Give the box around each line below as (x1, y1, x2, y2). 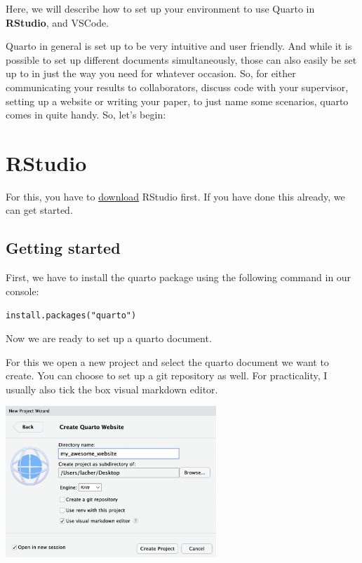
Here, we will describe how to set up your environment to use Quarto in (6, 1, 315, 15)
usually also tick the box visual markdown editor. (6, 381, 218, 396)
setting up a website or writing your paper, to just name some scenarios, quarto (6, 93, 349, 108)
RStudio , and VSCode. (6, 15, 109, 29)
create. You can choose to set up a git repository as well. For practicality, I (6, 368, 328, 383)
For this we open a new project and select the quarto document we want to (6, 354, 329, 369)
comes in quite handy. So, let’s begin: (6, 107, 166, 122)
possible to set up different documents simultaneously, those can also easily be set (6, 52, 357, 67)
